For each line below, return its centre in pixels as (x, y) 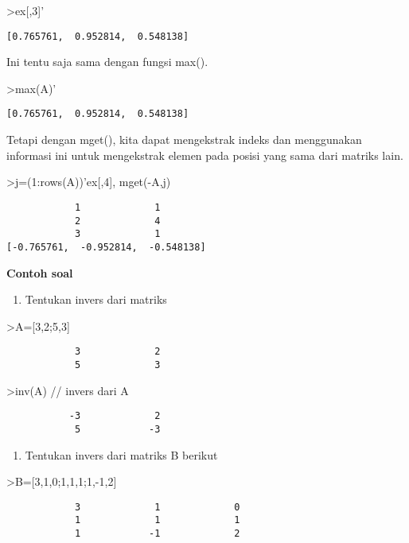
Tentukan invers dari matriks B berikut (121, 454)
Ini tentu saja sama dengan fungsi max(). (107, 62)
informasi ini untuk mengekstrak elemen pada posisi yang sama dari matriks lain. (205, 155)
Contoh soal (40, 272)
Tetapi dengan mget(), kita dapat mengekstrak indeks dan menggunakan (184, 140)
